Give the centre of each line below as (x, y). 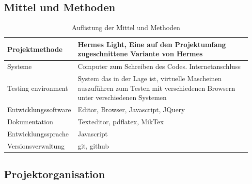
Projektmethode (35, 49)
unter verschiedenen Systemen (122, 97)
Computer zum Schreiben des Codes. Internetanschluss (159, 66)
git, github (93, 145)
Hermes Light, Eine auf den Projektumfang (152, 44)
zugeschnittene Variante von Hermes (140, 54)
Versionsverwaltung (36, 145)
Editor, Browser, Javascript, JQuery (131, 109)
